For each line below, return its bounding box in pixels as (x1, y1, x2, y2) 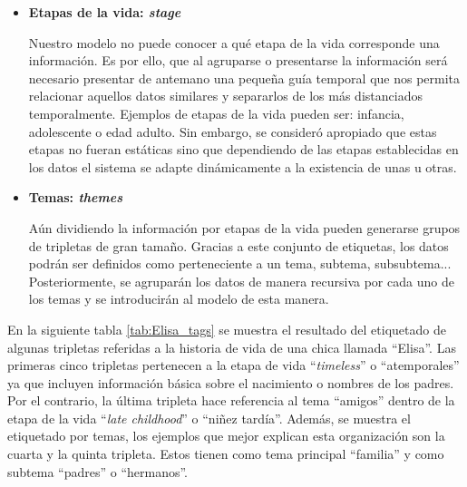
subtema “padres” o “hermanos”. (7, 462, 189, 481)
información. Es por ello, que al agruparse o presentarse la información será (28, 51, 448, 70)
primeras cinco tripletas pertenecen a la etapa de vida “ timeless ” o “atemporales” (7, 356, 460, 375)
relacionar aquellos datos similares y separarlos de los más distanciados (28, 86, 423, 105)
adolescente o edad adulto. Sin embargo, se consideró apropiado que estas (28, 122, 437, 141)
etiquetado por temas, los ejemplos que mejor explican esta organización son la (7, 426, 445, 445)
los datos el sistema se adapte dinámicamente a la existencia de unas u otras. (28, 157, 457, 176)
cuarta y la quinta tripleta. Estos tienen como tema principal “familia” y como (7, 444, 444, 463)
